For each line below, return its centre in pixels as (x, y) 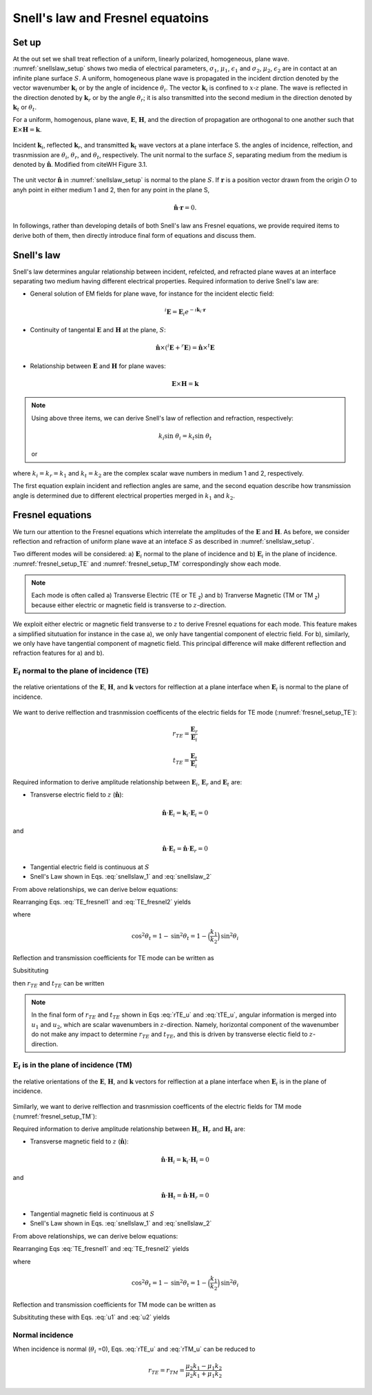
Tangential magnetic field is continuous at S (92, 1214)
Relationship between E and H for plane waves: (98, 366)
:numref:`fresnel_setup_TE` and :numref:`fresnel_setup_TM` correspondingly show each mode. (147, 563)
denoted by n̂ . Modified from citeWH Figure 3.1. (80, 164)
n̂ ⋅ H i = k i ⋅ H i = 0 (185, 1160)
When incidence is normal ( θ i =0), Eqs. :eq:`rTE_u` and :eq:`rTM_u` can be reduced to (134, 1350)
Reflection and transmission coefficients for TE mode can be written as (113, 957)
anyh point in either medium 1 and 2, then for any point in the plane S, (111, 190)
